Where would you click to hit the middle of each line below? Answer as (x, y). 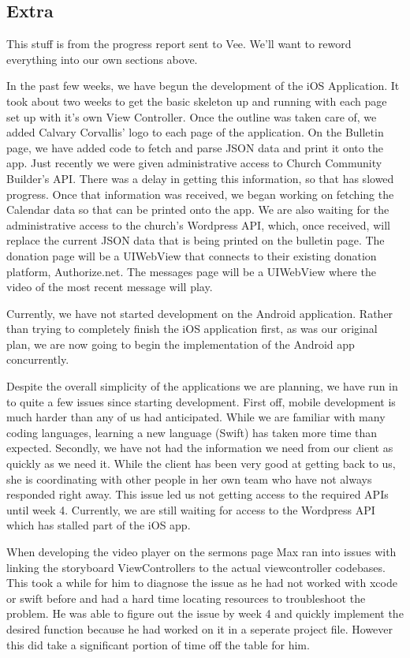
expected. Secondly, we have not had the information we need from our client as (200, 448)
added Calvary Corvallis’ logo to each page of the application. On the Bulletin (195, 132)
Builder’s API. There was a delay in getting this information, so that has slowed (200, 178)
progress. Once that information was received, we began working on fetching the (200, 194)
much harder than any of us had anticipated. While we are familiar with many (196, 417)
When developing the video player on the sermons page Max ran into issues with (201, 552)
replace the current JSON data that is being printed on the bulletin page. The (196, 240)
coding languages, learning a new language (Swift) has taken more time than (192, 432)
